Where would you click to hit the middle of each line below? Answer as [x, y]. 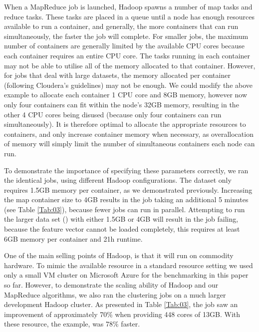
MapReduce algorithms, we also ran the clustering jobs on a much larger [115, 294]
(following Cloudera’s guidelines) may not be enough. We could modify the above [129, 85]
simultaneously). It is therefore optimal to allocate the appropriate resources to [125, 124]
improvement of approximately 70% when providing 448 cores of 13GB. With [122, 314]
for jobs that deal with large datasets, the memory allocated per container [117, 75]
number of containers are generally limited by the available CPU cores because [125, 46]
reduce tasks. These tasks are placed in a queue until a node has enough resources [129, 16]
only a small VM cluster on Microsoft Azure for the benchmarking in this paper [126, 275]
